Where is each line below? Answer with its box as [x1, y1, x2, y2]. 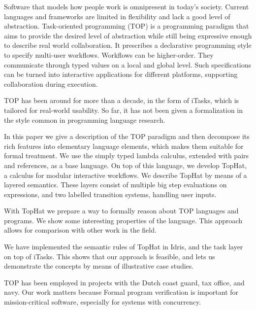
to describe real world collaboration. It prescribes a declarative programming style [4, 40, 252, 50]
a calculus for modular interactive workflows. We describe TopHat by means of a [4, 170, 247, 180]
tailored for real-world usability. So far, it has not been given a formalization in [4, 104, 243, 115]
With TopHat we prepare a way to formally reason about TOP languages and [4, 206, 239, 216]
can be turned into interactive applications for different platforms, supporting [4, 69, 238, 79]
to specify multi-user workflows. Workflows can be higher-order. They [4, 49, 214, 60]
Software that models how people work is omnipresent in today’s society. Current [4, 1, 249, 11]
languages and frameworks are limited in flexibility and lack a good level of [4, 11, 230, 21]
